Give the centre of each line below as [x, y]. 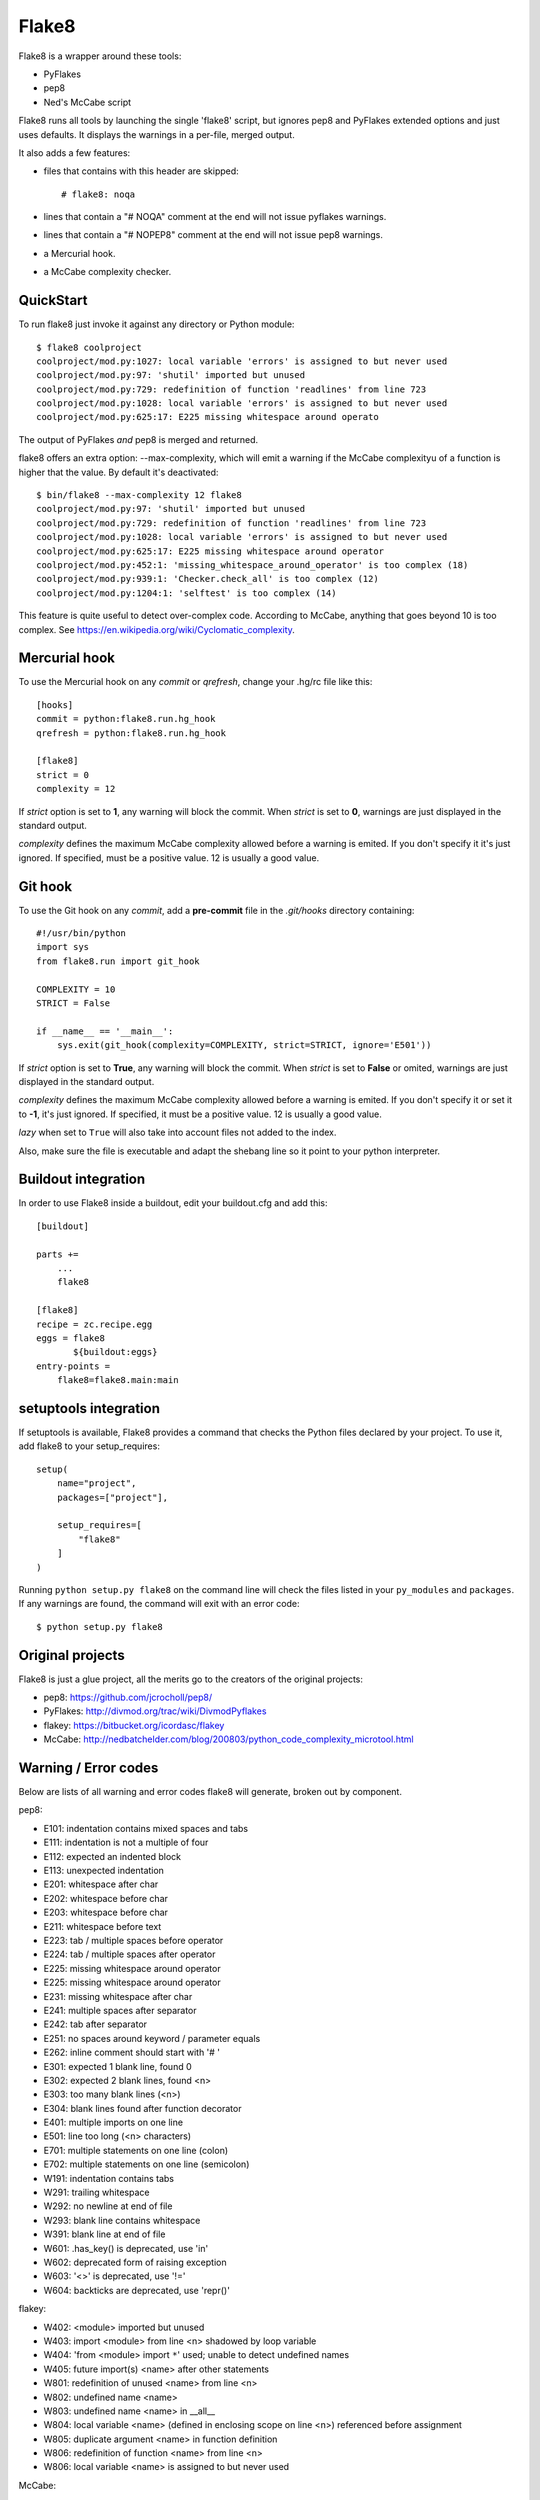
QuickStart [53, 300]
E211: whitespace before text [102, 1926]
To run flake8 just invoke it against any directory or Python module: [156, 324]
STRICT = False [73, 1003]
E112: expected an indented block [112, 1856]
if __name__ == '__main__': [105, 1031]
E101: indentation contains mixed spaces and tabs [146, 1828]
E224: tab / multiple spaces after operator [129, 1954]
